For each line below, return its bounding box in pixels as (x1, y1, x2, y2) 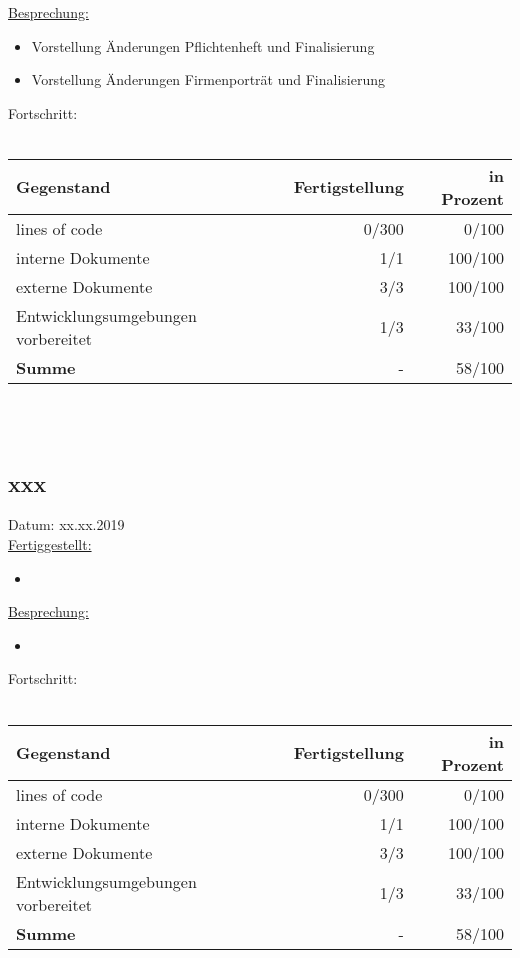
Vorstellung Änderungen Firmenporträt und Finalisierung (31, 69, 386, 90)
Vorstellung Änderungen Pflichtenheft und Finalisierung (31, 35, 375, 56)
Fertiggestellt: (8, 533, 92, 554)
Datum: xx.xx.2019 (8, 514, 125, 535)
